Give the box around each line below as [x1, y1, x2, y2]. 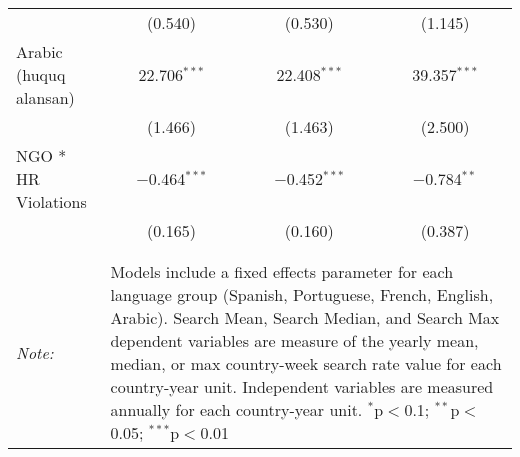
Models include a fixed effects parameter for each [110, 260, 454, 283]
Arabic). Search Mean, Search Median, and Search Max [110, 306, 500, 329]
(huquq [16, 63, 66, 86]
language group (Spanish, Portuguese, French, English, [110, 283, 494, 306]
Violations [16, 190, 87, 213]
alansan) [16, 86, 75, 109]
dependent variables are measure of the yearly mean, [110, 329, 479, 352]
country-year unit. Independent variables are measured [110, 375, 494, 398]
